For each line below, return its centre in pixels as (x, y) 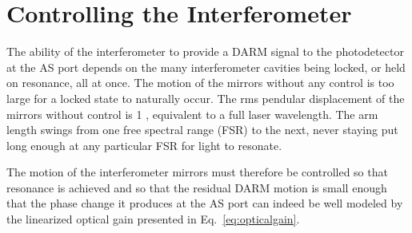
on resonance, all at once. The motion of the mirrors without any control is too (200, 83)
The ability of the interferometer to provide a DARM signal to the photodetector (205, 51)
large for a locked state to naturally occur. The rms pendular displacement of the (206, 98)
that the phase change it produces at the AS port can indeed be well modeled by (205, 203)
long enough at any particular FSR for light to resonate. (144, 145)
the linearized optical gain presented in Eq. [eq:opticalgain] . (153, 219)
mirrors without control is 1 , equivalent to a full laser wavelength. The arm (192, 114)
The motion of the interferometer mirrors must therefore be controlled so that (197, 172)
